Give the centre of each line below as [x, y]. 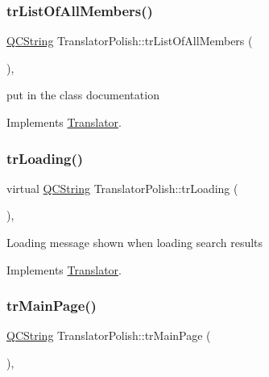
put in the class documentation [83, 95]
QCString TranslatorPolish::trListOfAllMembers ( [130, 41]
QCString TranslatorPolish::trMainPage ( [109, 335]
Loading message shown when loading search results [135, 242]
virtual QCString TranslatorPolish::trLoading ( [122, 188]
